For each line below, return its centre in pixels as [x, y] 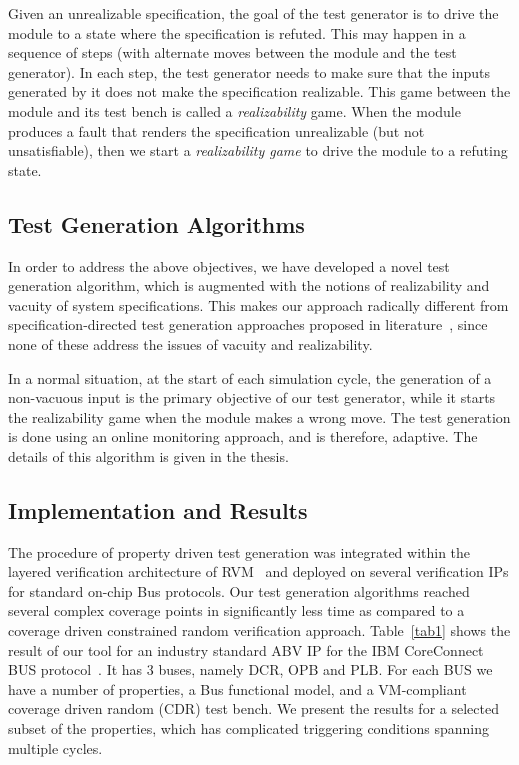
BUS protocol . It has [75, 669]
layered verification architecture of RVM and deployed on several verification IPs [258, 571]
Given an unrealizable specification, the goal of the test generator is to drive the [253, 13]
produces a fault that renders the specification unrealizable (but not [216, 130]
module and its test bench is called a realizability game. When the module [234, 110]
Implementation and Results [158, 509]
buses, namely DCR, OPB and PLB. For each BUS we [325, 669]
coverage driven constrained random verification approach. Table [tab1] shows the [259, 630]
